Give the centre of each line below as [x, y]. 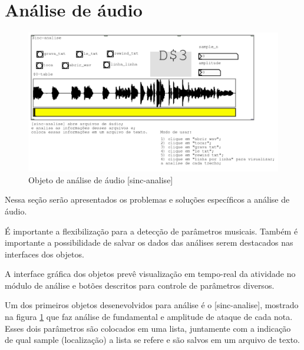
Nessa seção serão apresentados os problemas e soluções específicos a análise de [147, 199]
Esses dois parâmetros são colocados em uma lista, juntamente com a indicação [148, 328]
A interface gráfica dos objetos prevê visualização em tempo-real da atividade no [150, 274]
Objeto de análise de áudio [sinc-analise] [101, 179]
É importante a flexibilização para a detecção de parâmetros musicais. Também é [151, 231]
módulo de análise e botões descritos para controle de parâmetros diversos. [140, 285]
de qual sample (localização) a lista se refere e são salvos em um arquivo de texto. [152, 340]
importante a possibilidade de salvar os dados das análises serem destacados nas [149, 242]
